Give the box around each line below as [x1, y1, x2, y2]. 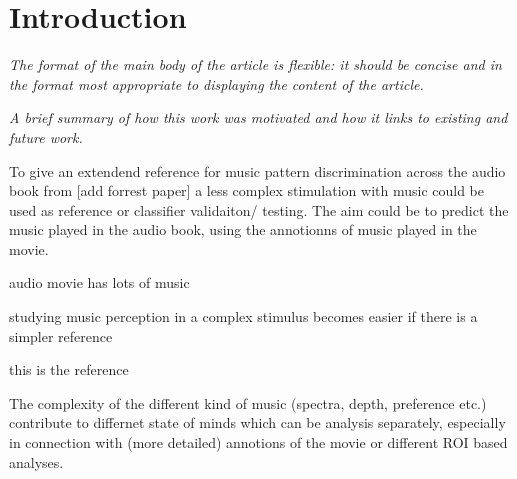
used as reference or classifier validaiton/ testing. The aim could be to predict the [9, 199, 509, 220]
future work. [9, 126, 83, 147]
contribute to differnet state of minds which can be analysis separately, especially [9, 412, 506, 433]
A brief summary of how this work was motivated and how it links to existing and [9, 107, 508, 128]
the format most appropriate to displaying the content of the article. [9, 73, 424, 94]
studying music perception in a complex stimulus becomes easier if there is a [9, 306, 478, 327]
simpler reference [9, 325, 113, 346]
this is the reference [9, 359, 129, 380]
